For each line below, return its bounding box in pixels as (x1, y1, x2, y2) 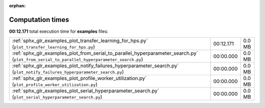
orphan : (9, 3, 26, 8)
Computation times (9, 15, 69, 24)
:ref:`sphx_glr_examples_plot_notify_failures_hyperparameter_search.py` (12, 63, 179, 69)
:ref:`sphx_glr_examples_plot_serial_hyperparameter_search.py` (12, 87, 159, 94)
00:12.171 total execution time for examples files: (9, 28, 108, 34)
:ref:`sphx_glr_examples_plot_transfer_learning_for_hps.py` (12, 37, 148, 44)
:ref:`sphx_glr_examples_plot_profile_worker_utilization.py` (12, 75, 147, 82)
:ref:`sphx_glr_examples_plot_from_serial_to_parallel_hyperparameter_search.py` (12, 50, 198, 57)
